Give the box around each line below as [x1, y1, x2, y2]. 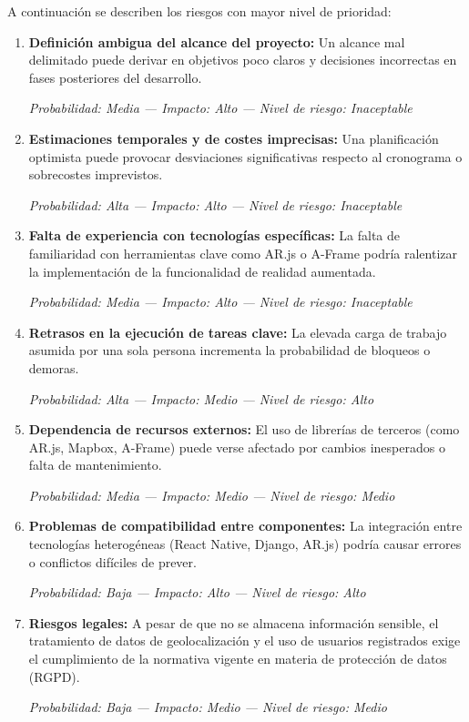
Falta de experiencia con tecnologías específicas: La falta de [28, 226, 401, 245]
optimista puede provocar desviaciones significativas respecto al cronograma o [28, 147, 463, 166]
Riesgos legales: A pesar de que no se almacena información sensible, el [28, 613, 439, 632]
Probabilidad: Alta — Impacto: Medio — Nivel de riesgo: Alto [28, 389, 374, 408]
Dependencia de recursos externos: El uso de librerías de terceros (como [28, 420, 460, 439]
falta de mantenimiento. [28, 455, 162, 474]
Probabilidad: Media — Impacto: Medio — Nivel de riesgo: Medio [28, 485, 395, 504]
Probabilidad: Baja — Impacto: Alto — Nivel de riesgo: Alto [28, 583, 366, 602]
